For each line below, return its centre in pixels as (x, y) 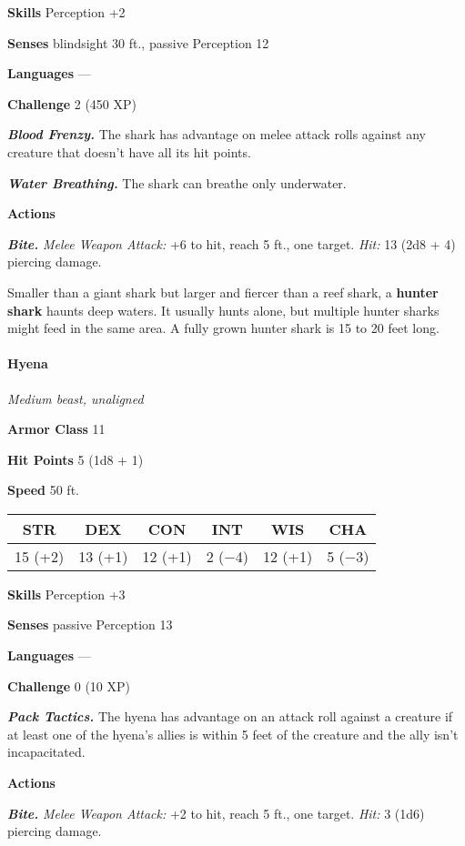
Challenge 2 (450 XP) (72, 103)
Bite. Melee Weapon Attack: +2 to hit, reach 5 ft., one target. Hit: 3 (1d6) (216, 813)
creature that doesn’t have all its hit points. (129, 151)
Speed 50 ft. (43, 490)
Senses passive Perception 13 (90, 624)
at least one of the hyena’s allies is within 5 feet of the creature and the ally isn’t (233, 734)
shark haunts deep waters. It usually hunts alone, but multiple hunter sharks (223, 310)
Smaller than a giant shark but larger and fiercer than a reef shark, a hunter (223, 292)
